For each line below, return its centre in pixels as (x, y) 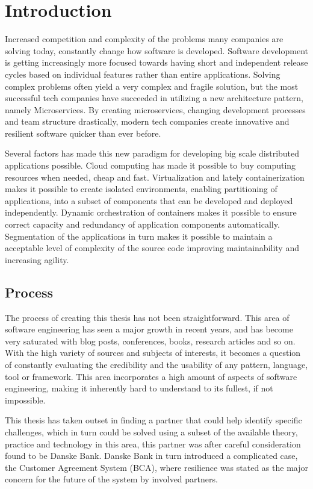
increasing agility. (37, 259)
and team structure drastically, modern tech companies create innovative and (147, 121)
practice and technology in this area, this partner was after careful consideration (153, 444)
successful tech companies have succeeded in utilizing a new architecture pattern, (154, 98)
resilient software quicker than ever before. (83, 133)
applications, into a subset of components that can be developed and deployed (149, 200)
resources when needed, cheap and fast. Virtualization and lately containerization (155, 177)
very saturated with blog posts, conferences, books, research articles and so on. (150, 341)
